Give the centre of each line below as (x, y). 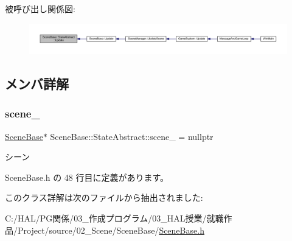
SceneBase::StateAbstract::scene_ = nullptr (132, 136)
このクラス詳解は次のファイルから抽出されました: (104, 197)
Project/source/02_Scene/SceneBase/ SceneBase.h (111, 230)
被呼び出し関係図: (40, 9)
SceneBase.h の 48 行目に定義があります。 (87, 177)
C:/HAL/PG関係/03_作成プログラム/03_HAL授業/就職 (114, 218)
